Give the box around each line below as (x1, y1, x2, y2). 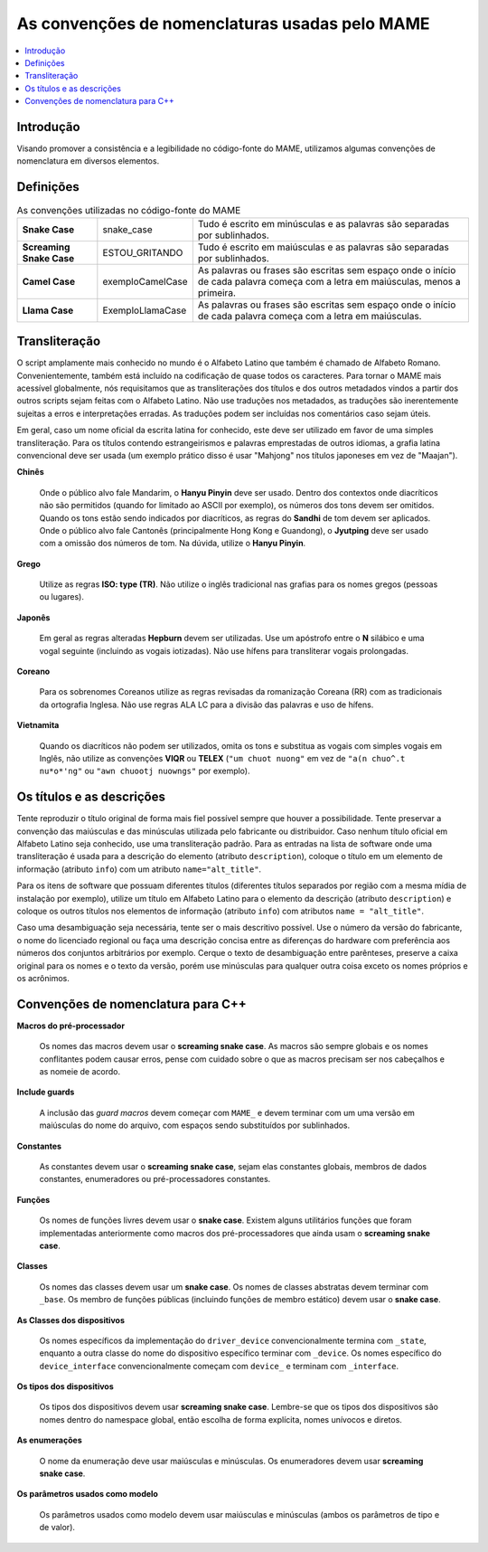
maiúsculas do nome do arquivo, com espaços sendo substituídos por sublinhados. (39, 1120, 351, 1131)
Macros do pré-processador (16, 1020, 126, 1031)
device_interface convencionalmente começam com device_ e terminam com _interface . (39, 1360, 399, 1371)
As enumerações (16, 1434, 82, 1446)
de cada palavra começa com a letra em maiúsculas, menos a (197, 275, 461, 288)
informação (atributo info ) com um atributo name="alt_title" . (16, 864, 262, 875)
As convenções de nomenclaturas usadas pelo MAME (16, 14, 430, 33)
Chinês (16, 467, 44, 478)
